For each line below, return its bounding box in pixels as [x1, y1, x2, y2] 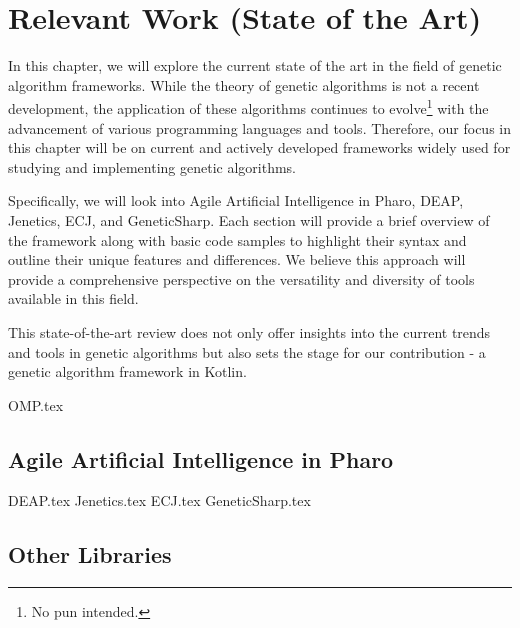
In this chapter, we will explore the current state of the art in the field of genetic [8, 55, 502, 76]
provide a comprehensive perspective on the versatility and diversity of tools [8, 268, 475, 289]
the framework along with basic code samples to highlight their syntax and [8, 229, 467, 250]
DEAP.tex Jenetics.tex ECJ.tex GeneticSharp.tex [8, 490, 311, 511]
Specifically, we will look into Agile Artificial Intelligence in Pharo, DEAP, [8, 190, 464, 211]
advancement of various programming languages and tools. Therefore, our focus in [8, 117, 512, 138]
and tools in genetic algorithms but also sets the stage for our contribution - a [8, 341, 486, 362]
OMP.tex [8, 394, 64, 415]
